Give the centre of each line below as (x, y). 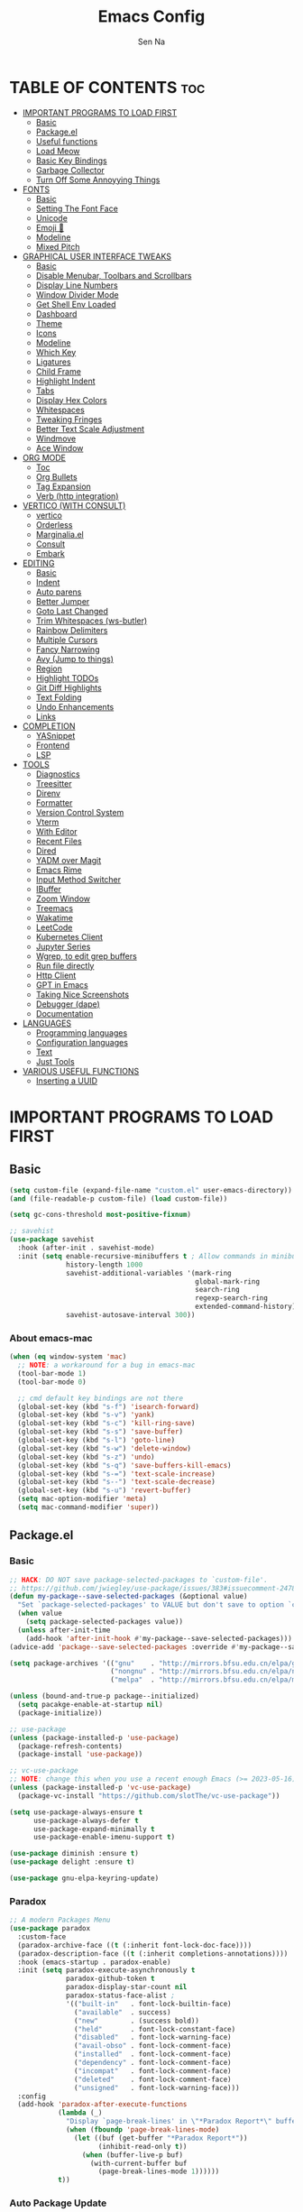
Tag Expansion (64, 486)
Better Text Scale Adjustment (90, 429)
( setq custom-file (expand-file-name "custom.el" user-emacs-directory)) (151, 1190)
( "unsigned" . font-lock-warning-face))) (157, 2088)
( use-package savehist (52, 1240)
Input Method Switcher (78, 879)
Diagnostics (58, 774)
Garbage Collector (70, 170)
